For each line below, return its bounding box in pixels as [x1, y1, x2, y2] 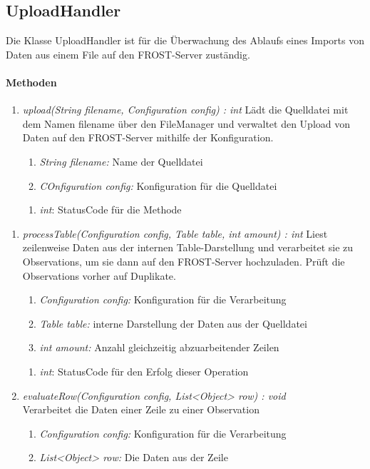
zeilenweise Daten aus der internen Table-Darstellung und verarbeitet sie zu [22, 240, 354, 255]
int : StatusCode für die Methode [39, 202, 182, 217]
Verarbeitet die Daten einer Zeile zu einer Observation [22, 402, 259, 417]
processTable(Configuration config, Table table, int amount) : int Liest [22, 226, 328, 241]
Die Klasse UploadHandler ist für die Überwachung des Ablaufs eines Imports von [6, 33, 364, 48]
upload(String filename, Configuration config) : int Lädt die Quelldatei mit [22, 102, 349, 117]
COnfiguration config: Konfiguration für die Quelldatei [39, 178, 277, 193]
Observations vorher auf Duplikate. [22, 268, 176, 283]
